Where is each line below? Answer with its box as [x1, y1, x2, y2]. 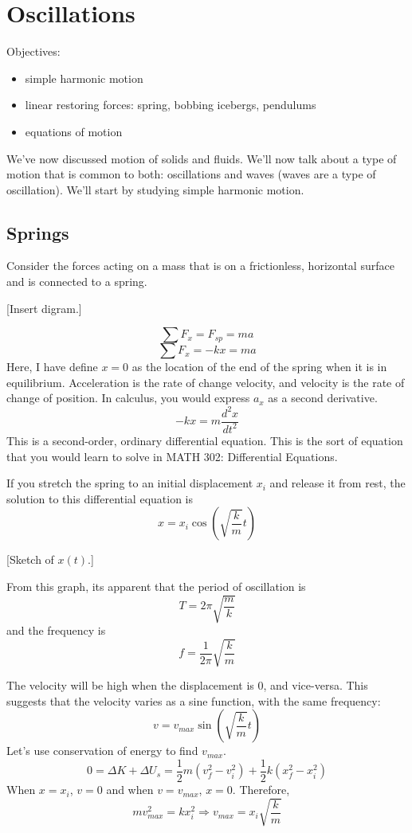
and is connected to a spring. [6, 273, 147, 290]
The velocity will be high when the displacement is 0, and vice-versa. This [6, 677, 368, 694]
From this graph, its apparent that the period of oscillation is [6, 577, 306, 594]
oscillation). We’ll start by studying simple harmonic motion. [6, 181, 304, 197]
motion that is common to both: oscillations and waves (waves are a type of [6, 166, 376, 182]
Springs [6, 220, 69, 244]
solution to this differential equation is [6, 490, 194, 506]
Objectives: [6, 43, 61, 60]
